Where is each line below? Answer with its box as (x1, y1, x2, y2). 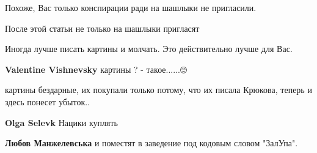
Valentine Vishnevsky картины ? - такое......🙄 (5, 62, 187, 75)
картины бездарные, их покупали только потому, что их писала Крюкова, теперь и (5, 83, 312, 96)
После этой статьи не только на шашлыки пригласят (5, 21, 200, 34)
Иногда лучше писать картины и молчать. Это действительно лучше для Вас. (5, 42, 293, 55)
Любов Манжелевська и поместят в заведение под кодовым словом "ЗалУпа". (5, 136, 298, 149)
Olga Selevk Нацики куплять (5, 116, 118, 129)
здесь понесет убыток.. (5, 95, 90, 108)
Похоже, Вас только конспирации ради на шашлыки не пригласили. (5, 1, 257, 13)
